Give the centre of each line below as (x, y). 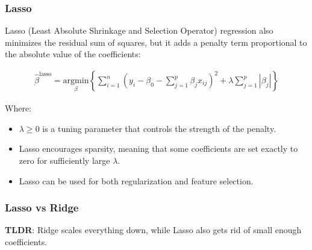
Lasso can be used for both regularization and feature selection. (136, 180)
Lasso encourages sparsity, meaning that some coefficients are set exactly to (158, 148)
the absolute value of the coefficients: (73, 54)
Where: (18, 108)
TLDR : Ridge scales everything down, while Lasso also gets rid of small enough (153, 230)
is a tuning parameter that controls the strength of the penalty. (159, 128)
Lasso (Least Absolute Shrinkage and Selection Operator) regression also (139, 30)
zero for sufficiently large (64, 161)
